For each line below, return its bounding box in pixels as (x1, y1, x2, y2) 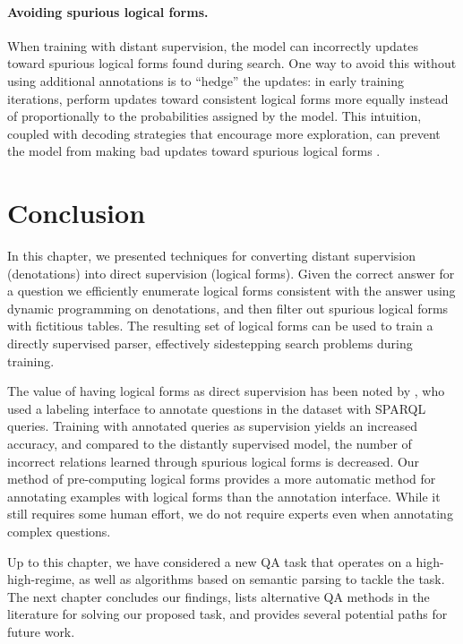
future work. (7, 622, 75, 640)
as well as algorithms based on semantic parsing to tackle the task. (79, 570, 445, 588)
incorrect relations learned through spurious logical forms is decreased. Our (7, 451, 420, 470)
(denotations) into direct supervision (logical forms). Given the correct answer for (7, 263, 455, 282)
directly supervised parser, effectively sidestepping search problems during (7, 334, 413, 353)
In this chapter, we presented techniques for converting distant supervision (7, 246, 416, 265)
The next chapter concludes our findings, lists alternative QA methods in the (7, 587, 430, 605)
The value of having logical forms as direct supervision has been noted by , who (7, 382, 445, 400)
